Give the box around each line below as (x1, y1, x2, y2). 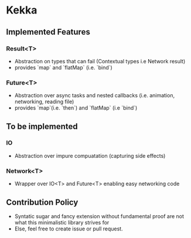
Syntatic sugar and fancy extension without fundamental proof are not (14, 212, 185, 220)
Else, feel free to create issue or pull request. (14, 225, 123, 232)
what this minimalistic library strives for (14, 219, 110, 226)
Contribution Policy (6, 197, 79, 207)
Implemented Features (6, 27, 91, 37)
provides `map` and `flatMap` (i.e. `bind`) (14, 64, 112, 71)
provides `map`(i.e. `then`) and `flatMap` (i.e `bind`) (14, 104, 138, 111)
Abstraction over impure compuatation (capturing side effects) (14, 152, 166, 159)
